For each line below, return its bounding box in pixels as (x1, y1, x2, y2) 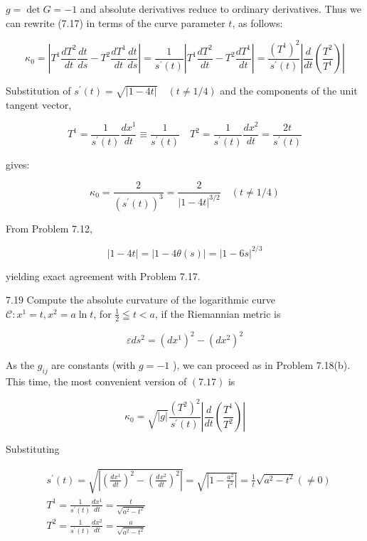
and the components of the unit (220, 83, 358, 98)
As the (6, 358, 35, 373)
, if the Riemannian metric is (155, 306, 281, 321)
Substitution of (6, 83, 71, 98)
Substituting (6, 441, 60, 456)
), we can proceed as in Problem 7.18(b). (172, 358, 351, 373)
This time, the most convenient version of (6, 373, 187, 388)
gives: (6, 156, 30, 171)
